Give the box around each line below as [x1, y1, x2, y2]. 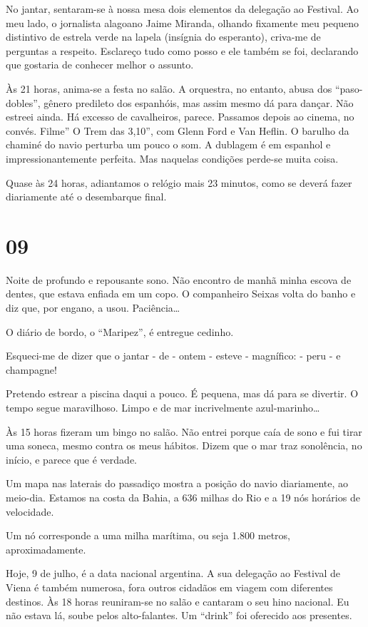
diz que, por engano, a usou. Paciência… [6, 300, 180, 315]
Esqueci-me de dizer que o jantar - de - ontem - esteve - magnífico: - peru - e [6, 348, 341, 363]
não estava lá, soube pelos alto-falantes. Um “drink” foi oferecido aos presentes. [6, 608, 352, 623]
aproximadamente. [6, 541, 86, 556]
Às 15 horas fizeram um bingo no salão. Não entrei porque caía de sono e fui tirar [6, 424, 362, 439]
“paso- [334, 81, 363, 96]
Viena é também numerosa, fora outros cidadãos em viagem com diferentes [6, 579, 333, 594]
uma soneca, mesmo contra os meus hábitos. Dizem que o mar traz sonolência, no [6, 438, 362, 453]
